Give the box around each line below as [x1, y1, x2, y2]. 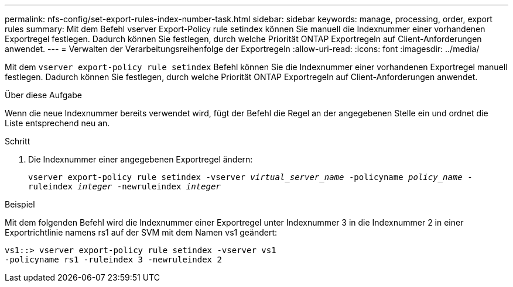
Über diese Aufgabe [5, 90, 82, 100]
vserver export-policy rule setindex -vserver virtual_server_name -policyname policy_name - [28, 172, 473, 182]
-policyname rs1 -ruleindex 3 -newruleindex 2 [5, 255, 222, 264]
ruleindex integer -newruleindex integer [28, 182, 221, 191]
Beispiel [5, 199, 35, 209]
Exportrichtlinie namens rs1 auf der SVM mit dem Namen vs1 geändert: [5, 227, 278, 237]
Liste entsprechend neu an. [5, 118, 110, 128]
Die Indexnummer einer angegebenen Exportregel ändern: [28, 154, 253, 164]
